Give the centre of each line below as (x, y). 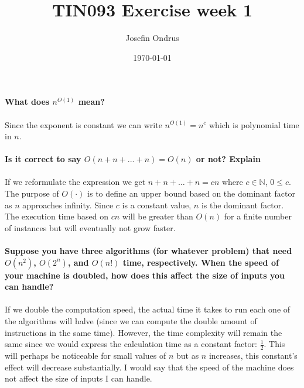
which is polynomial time (254, 124)
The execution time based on (57, 216)
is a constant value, (157, 205)
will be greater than (158, 216)
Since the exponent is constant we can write (83, 124)
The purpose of (32, 193)
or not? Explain (228, 159)
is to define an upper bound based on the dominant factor (192, 193)
